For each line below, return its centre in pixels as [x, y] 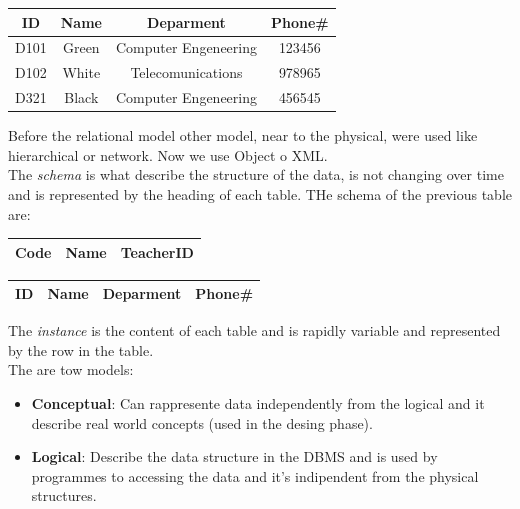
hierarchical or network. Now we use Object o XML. [168, 154]
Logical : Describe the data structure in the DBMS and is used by [234, 456]
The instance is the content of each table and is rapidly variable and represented [254, 330]
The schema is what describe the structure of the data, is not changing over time [256, 174]
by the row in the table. [81, 349]
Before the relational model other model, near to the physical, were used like [243, 135]
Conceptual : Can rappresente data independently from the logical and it [258, 403]
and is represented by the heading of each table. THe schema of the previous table [260, 193]
